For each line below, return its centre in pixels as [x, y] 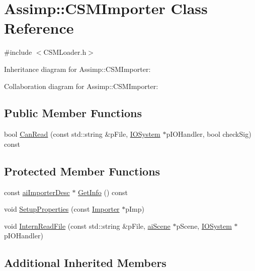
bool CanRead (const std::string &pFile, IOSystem [82, 134]
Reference [39, 28]
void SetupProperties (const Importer [62, 209]
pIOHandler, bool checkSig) [209, 134]
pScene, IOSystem [204, 225]
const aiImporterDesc [37, 192]
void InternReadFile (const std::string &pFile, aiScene [87, 225]
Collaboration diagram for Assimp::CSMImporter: [81, 86]
